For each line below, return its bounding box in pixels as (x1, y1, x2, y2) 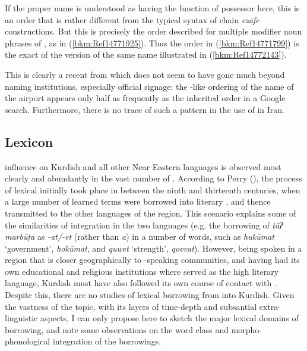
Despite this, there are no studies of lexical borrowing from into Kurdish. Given (5, 289, 295, 301)
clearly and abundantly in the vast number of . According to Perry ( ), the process (5, 172, 302, 184)
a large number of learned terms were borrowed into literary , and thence (5, 195, 271, 208)
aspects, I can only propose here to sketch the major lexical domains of (40, 312, 299, 324)
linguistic (5, 312, 38, 324)
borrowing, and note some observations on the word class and (5, 323, 229, 336)
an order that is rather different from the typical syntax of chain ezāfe (5, 13, 259, 26)
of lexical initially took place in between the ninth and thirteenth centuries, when (5, 183, 300, 196)
